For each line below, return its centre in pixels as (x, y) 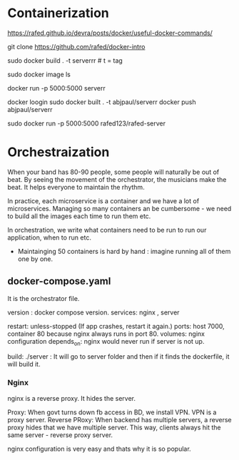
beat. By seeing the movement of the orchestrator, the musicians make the (117, 179)
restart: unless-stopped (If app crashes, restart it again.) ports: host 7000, (116, 326)
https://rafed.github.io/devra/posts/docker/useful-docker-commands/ (110, 33)
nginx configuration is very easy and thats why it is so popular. (99, 449)
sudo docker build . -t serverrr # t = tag (65, 60)
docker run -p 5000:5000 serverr (56, 88)
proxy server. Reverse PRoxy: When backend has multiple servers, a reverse (119, 419)
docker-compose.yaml (59, 281)
